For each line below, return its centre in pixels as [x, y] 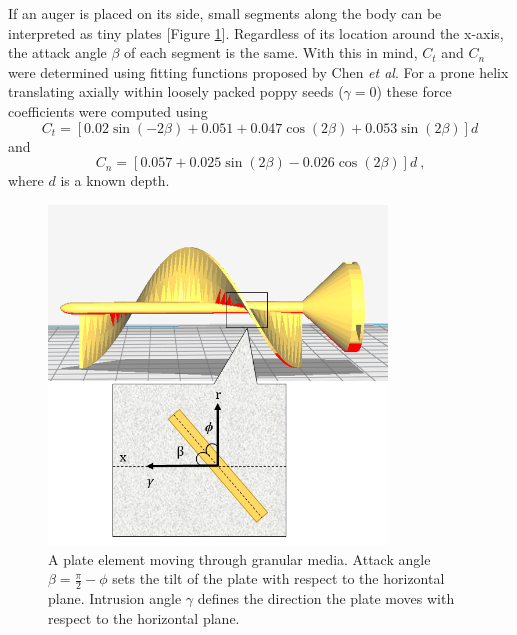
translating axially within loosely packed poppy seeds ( [176, 91]
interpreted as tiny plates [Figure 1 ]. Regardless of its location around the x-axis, [256, 32]
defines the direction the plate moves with [326, 597]
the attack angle [57, 52]
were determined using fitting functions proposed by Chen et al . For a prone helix [258, 71]
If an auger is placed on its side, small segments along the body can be [225, 13]
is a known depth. [115, 180]
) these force [414, 91]
